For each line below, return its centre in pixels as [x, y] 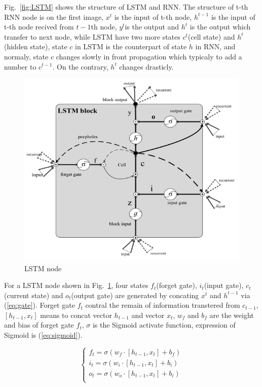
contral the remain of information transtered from [163, 305]
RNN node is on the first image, [54, 17]
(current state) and [34, 295]
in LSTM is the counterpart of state [131, 46]
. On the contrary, [80, 66]
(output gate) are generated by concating [135, 295]
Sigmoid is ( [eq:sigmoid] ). [43, 335]
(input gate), [224, 285]
